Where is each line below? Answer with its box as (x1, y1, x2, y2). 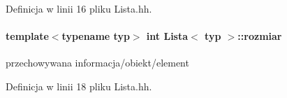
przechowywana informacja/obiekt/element (6, 55, 189, 70)
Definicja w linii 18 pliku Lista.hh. (6, 78, 152, 93)
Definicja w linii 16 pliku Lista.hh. (6, 1, 152, 15)
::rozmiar (237, 29, 282, 43)
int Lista (146, 29, 189, 43)
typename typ (61, 29, 130, 43)
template (6, 29, 49, 43)
